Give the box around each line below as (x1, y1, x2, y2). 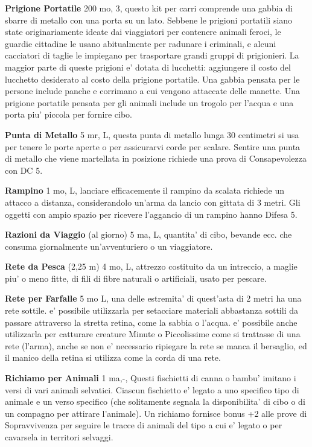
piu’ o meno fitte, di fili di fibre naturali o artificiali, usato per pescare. (5, 271, 267, 284)
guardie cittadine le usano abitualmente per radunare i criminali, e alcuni (5, 37, 276, 49)
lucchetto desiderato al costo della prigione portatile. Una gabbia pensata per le (5, 72, 300, 85)
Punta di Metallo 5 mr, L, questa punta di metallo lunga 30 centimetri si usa (5, 128, 299, 141)
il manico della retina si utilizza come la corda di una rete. (5, 351, 221, 364)
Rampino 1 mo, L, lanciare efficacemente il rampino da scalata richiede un (5, 184, 285, 197)
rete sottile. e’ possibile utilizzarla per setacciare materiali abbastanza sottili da (5, 304, 298, 317)
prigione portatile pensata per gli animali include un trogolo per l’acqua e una (5, 96, 294, 109)
